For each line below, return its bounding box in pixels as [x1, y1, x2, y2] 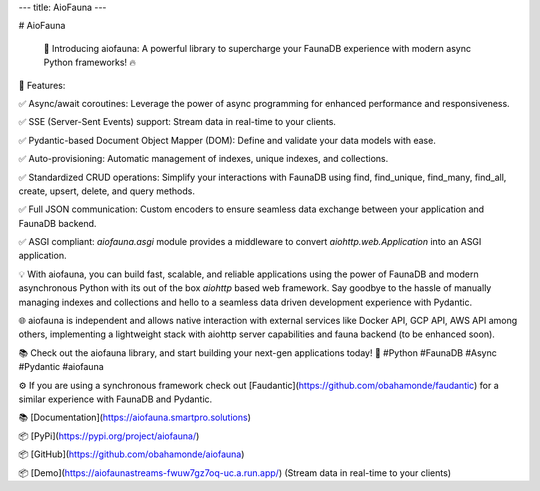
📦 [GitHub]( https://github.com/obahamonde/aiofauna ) [18, 448, 245, 460]
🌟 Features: [18, 79, 66, 91]
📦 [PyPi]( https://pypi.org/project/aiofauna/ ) [18, 430, 200, 442]
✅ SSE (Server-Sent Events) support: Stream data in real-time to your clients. [18, 116, 337, 128]
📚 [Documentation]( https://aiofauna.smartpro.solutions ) [18, 411, 252, 424]
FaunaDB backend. [18, 217, 97, 229]
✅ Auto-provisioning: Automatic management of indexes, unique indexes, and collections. [18, 153, 389, 165]
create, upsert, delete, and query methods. [18, 185, 195, 197]
